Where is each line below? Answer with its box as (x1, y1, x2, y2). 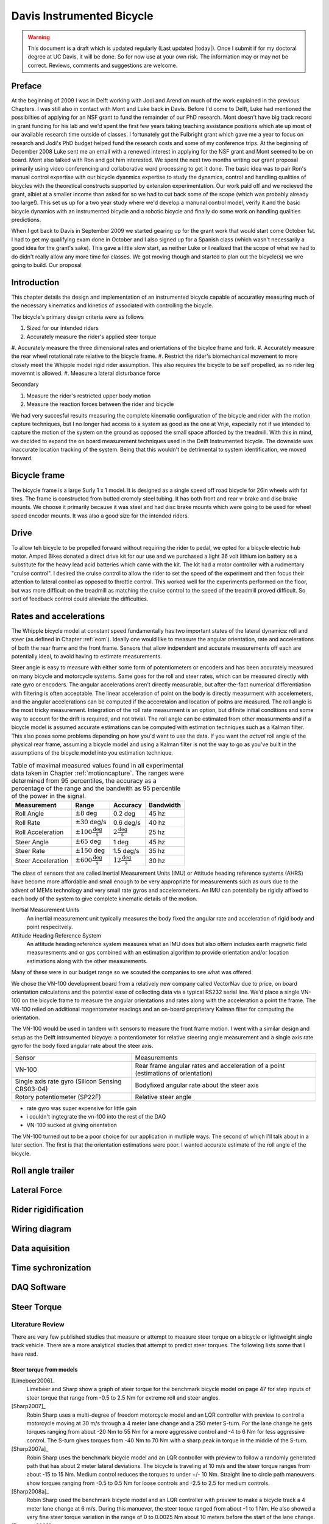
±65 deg (75, 837, 101, 846)
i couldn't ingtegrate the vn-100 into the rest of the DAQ (26, 1113, 166, 1120)
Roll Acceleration (15, 828, 64, 836)
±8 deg (75, 809, 97, 817)
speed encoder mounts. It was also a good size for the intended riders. (11, 512, 189, 519)
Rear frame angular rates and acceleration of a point (135, 1061, 285, 1070)
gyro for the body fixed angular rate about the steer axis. (11, 1042, 154, 1050)
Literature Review (11, 1320, 65, 1329)
